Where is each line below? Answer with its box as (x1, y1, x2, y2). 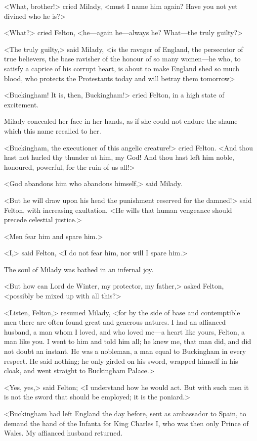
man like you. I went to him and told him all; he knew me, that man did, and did (4, 336, 252, 346)
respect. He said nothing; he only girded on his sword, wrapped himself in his (4, 355, 238, 366)
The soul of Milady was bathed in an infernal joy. (4, 264, 154, 274)
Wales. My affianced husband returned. (4, 428, 123, 438)
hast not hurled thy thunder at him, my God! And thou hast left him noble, (4, 152, 234, 162)
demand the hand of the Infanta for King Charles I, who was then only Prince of (4, 418, 249, 428)
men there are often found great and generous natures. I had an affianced (4, 317, 226, 327)
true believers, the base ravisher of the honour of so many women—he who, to (4, 53, 241, 64)
